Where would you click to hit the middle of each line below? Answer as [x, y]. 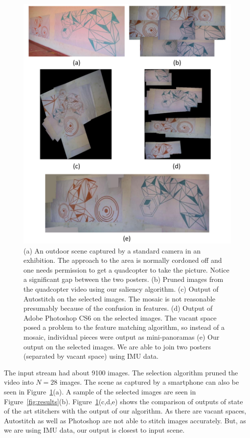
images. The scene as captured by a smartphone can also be [149, 382]
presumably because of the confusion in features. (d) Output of [118, 308]
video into [19, 382]
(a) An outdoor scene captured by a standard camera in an [112, 250]
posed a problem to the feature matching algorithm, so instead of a [124, 327]
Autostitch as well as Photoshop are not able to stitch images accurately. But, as [125, 420]
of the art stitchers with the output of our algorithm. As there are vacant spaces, [125, 411]
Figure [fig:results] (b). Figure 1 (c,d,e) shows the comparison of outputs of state [124, 401]
